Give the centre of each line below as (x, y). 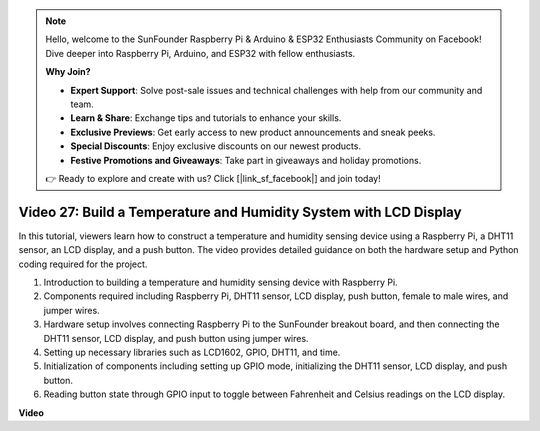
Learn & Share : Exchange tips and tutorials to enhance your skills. (206, 118)
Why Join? (68, 72)
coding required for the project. (83, 264)
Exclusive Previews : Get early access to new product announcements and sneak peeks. (253, 132)
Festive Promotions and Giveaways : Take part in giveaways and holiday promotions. (246, 160)
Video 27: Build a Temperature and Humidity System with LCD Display (240, 211)
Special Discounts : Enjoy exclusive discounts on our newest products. (216, 146)
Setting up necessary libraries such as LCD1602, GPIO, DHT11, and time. (192, 352)
